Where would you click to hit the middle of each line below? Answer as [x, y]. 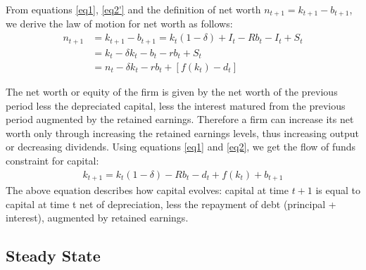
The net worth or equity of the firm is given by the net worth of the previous [172, 92]
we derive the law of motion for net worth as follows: [119, 24]
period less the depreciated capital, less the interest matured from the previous [176, 105]
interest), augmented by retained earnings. [97, 218]
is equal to [338, 190]
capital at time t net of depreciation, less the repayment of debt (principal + [171, 204]
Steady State [53, 256]
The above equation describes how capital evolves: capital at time [147, 190]
